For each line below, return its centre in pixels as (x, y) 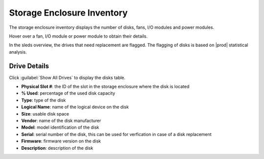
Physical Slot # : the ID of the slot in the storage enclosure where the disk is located (105, 87)
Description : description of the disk (57, 148)
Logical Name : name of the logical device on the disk (75, 107)
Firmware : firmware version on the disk (61, 141)
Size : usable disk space (45, 114)
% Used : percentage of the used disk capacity (68, 93)
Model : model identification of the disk (60, 127)
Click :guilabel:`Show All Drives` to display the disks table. (67, 78)
